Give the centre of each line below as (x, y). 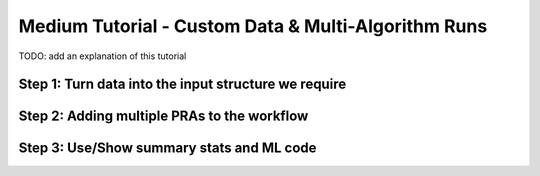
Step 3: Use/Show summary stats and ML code (167, 148)
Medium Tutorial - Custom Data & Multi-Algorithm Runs (253, 26)
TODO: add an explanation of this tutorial (102, 56)
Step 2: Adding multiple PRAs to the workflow (163, 116)
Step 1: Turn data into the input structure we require (182, 84)
